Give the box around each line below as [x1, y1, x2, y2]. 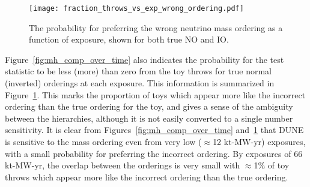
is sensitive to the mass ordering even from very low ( [5, 135, 202, 147]
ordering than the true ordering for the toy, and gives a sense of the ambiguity [5, 100, 293, 113]
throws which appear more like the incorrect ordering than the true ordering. [5, 170, 288, 183]
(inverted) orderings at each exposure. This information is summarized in [5, 77, 275, 89]
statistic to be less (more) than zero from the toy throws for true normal [5, 65, 272, 77]
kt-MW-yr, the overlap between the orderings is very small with [5, 159, 240, 171]
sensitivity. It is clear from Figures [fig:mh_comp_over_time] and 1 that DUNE [5, 123, 304, 136]
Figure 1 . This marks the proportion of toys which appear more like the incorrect [5, 88, 306, 101]
